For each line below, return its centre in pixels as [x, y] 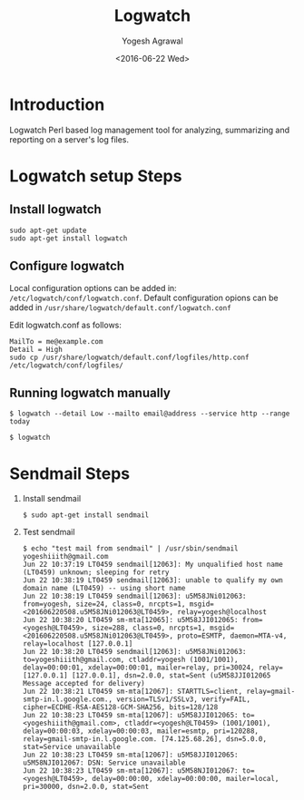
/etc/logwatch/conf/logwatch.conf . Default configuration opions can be [144, 298]
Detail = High [36, 349]
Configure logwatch [67, 266]
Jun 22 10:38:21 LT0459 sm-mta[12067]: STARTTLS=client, [132, 692]
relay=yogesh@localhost [222, 612]
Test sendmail [49, 532]
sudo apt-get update [49, 230]
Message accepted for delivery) [83, 684]
